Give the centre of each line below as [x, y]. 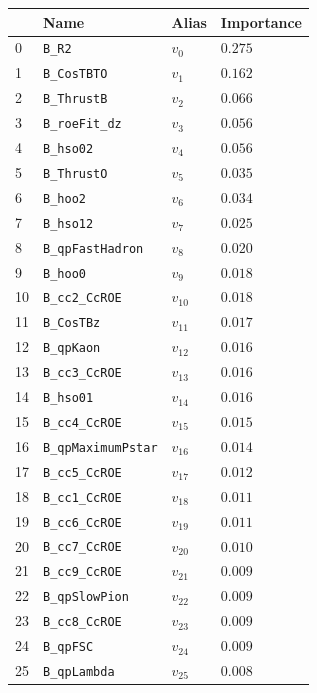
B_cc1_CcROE [82, 497]
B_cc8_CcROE [82, 622]
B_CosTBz [72, 323]
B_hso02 [68, 148]
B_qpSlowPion [86, 597]
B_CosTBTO [75, 74]
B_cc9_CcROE [82, 572]
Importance [261, 21]
